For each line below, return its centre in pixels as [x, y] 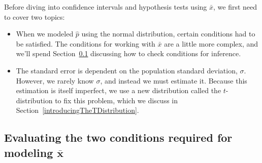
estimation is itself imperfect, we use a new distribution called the [119, 90]
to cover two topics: [35, 16]
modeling [29, 152]
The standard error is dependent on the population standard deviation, [127, 70]
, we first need [235, 7]
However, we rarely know [55, 80]
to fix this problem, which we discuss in [117, 100]
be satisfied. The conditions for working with [86, 43]
